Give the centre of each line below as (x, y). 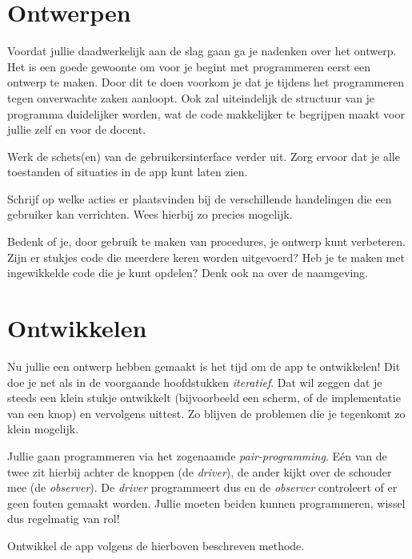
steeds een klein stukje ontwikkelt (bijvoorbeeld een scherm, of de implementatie (204, 398)
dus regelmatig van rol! (64, 519)
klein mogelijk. (43, 429)
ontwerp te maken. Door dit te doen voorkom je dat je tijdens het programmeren (206, 82)
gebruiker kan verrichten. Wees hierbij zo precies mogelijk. (150, 214)
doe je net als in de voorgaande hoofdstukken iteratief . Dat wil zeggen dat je (195, 382)
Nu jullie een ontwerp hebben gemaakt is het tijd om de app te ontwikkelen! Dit (204, 366)
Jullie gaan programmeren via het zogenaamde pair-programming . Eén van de (197, 455)
